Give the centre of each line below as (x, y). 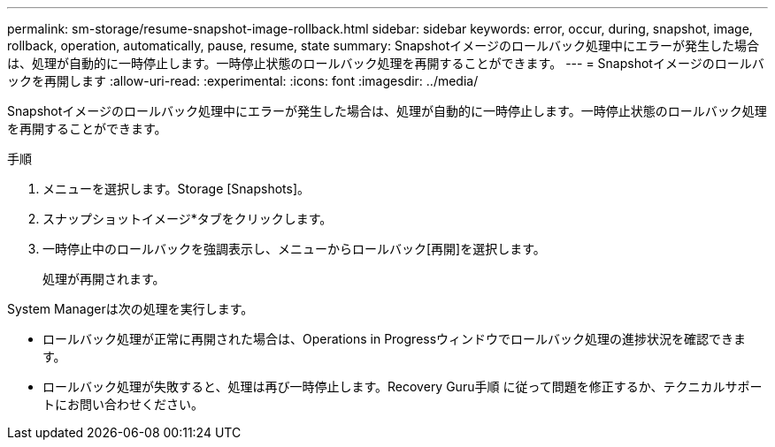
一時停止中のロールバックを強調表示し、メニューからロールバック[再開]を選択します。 (294, 249)
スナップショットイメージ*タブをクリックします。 (188, 219)
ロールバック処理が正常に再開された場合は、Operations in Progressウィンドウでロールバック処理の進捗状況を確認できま (395, 339)
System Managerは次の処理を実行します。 (130, 309)
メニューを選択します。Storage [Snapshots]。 (176, 189)
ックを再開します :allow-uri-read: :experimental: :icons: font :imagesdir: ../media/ (243, 81)
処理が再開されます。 (104, 279)
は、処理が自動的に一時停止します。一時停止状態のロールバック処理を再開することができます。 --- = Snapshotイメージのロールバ (386, 63)
